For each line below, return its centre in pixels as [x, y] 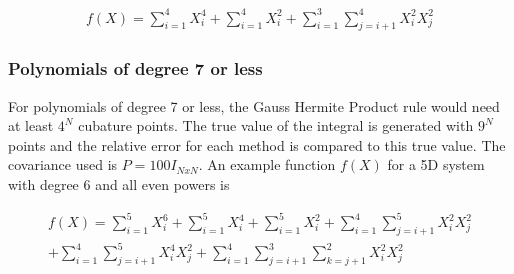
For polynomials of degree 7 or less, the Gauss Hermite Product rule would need [254, 105]
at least [31, 125]
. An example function [267, 164]
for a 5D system [436, 164]
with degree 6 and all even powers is [119, 183]
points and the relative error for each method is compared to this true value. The [257, 144]
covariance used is [63, 164]
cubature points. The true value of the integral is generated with [276, 125]
